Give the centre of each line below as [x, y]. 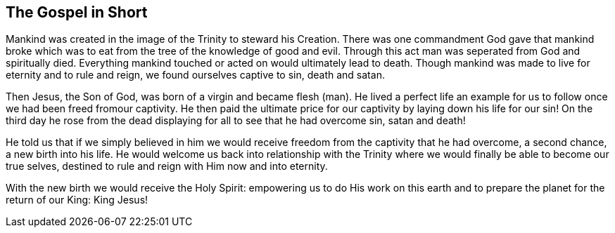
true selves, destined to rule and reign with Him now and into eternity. [167, 166]
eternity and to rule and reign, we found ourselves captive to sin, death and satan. [195, 75]
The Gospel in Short [77, 12]
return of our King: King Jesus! [77, 200]
